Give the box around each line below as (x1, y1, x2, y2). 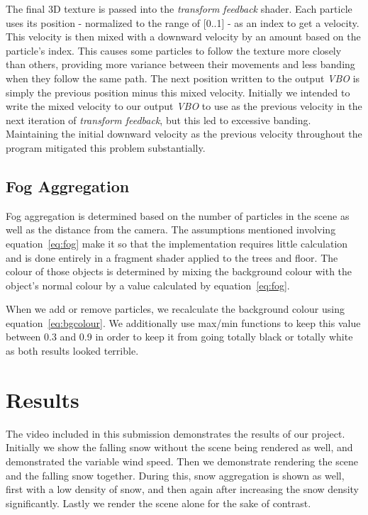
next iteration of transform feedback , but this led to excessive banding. (6, 112, 311, 127)
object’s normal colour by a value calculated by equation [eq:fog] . (6, 277, 290, 292)
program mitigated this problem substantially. (6, 140, 206, 155)
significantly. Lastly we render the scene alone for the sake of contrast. (6, 495, 311, 510)
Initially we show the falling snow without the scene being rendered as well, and (6, 440, 353, 455)
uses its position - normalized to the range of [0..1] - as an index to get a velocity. (6, 15, 359, 30)
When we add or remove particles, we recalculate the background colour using (6, 301, 345, 316)
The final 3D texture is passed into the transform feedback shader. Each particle (6, 1, 352, 16)
